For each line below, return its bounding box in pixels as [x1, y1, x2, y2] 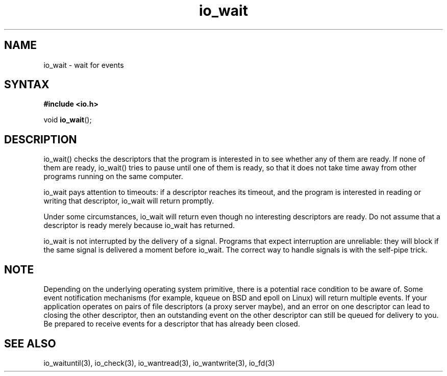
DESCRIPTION [4, 133, 77, 146]
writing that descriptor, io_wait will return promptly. [43, 196, 214, 206]
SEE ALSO [4, 337, 56, 350]
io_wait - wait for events [43, 60, 124, 69]
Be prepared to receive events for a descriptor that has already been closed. [43, 319, 300, 329]
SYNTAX [4, 78, 49, 91]
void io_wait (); [43, 115, 92, 124]
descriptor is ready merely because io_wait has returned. [43, 221, 235, 230]
